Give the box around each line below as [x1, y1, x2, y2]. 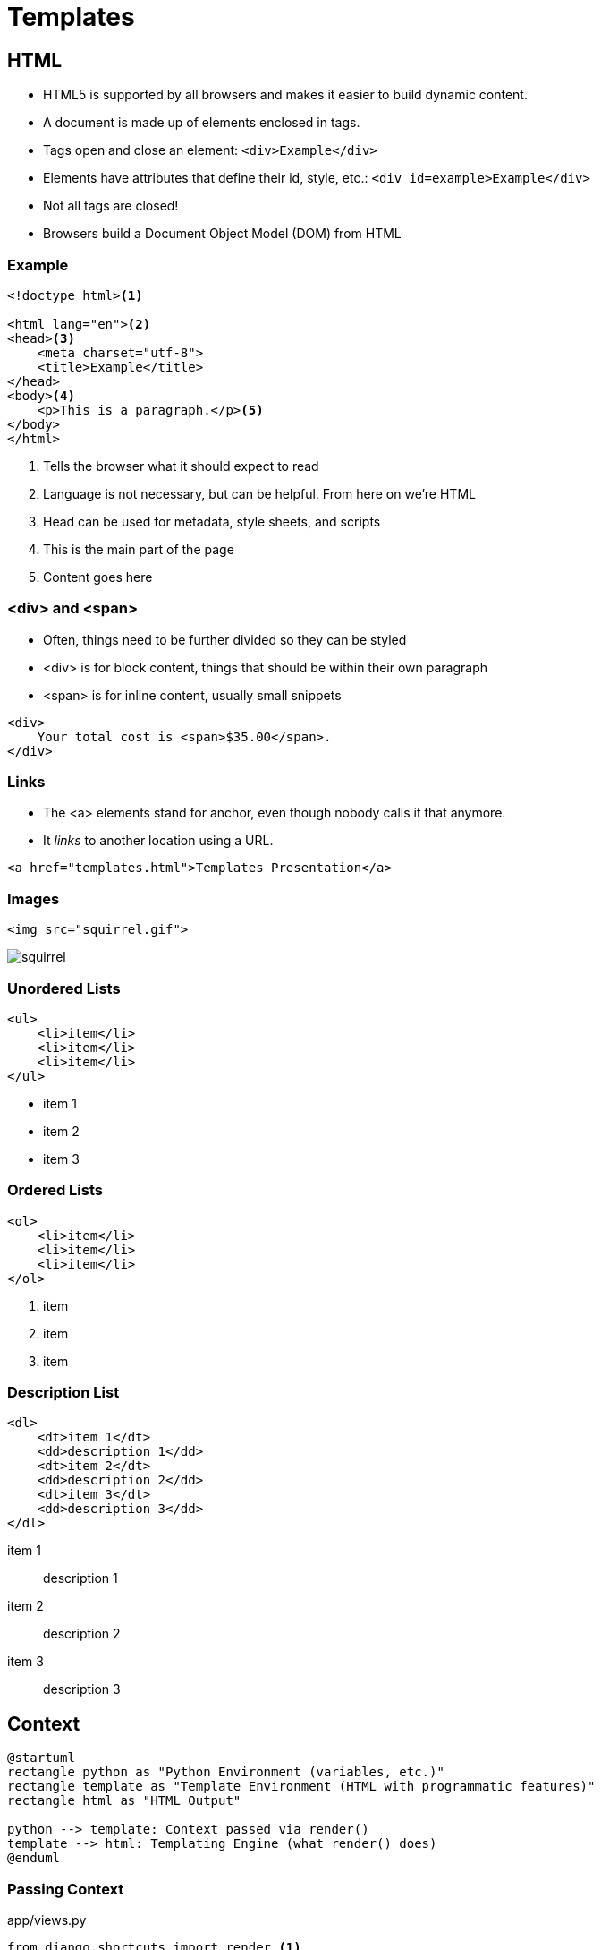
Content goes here [43, 569, 153, 585]
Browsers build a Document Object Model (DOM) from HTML [43, 226, 402, 242]
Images [7, 889, 60, 908]
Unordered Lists [7, 979, 121, 997]
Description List [7, 1383, 120, 1402]
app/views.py [7, 1912, 87, 1929]
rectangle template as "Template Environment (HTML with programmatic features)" [7, 1779, 596, 1794]
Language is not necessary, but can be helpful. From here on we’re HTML [43, 485, 476, 501]
